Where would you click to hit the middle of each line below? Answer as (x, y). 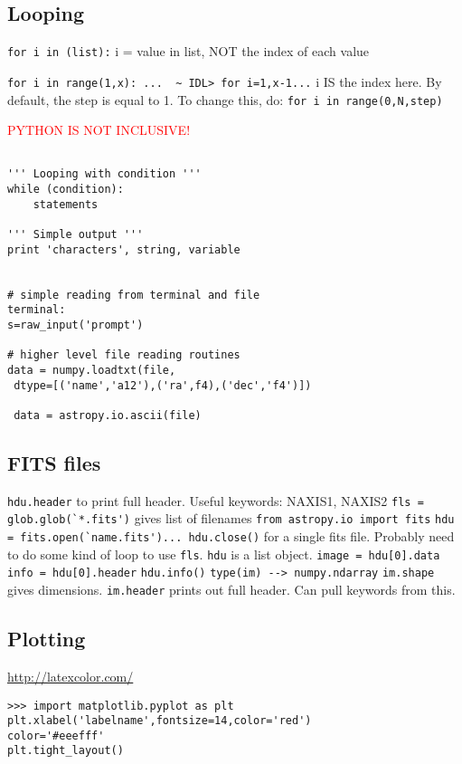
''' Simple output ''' (75, 235)
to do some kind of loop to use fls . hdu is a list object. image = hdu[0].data (224, 554)
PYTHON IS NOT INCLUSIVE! (99, 130)
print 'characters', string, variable (124, 249)
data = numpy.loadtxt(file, (92, 370)
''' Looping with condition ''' (104, 174)
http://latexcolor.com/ (71, 676)
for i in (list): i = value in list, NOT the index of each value (189, 51)
